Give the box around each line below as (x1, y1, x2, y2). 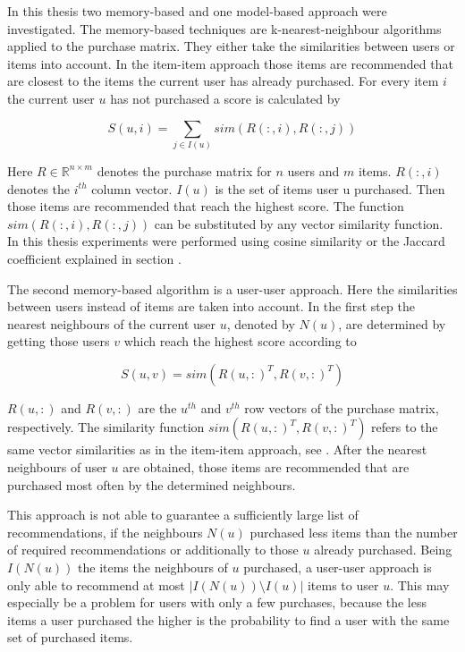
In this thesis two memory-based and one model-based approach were (7, 2, 387, 20)
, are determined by (338, 314, 446, 333)
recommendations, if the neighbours (7, 522, 203, 541)
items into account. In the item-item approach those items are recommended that (7, 54, 453, 72)
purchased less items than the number (249, 522, 458, 541)
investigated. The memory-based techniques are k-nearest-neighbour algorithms (7, 19, 442, 38)
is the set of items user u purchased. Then (215, 179, 445, 198)
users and (287, 161, 340, 180)
